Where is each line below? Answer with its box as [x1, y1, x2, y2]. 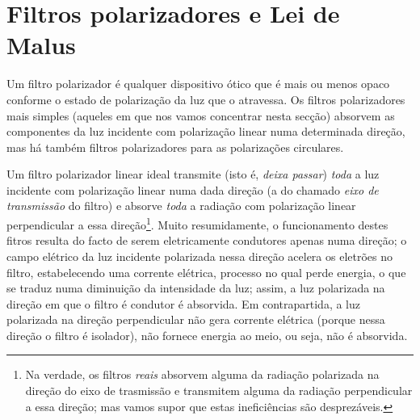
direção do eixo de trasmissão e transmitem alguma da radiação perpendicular [25, 382, 413, 399]
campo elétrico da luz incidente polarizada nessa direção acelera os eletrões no [6, 247, 393, 264]
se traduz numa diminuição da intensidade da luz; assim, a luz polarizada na [6, 279, 385, 296]
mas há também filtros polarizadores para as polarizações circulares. [6, 138, 344, 155]
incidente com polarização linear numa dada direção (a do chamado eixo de [6, 181, 379, 198]
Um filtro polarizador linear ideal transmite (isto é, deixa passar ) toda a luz [6, 166, 380, 183]
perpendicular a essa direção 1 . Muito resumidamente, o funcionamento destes [6, 214, 388, 233]
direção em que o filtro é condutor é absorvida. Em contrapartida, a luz [6, 295, 361, 312]
